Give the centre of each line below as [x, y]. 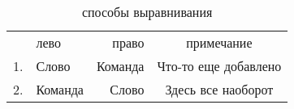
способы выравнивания [147, 12]
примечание [219, 42]
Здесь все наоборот [219, 89]
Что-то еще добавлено [219, 66]
